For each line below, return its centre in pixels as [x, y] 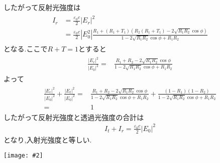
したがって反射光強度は [42, 7]
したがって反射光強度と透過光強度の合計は [74, 117]
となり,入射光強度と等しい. [48, 139]
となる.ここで [26, 49]
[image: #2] [23, 156]
